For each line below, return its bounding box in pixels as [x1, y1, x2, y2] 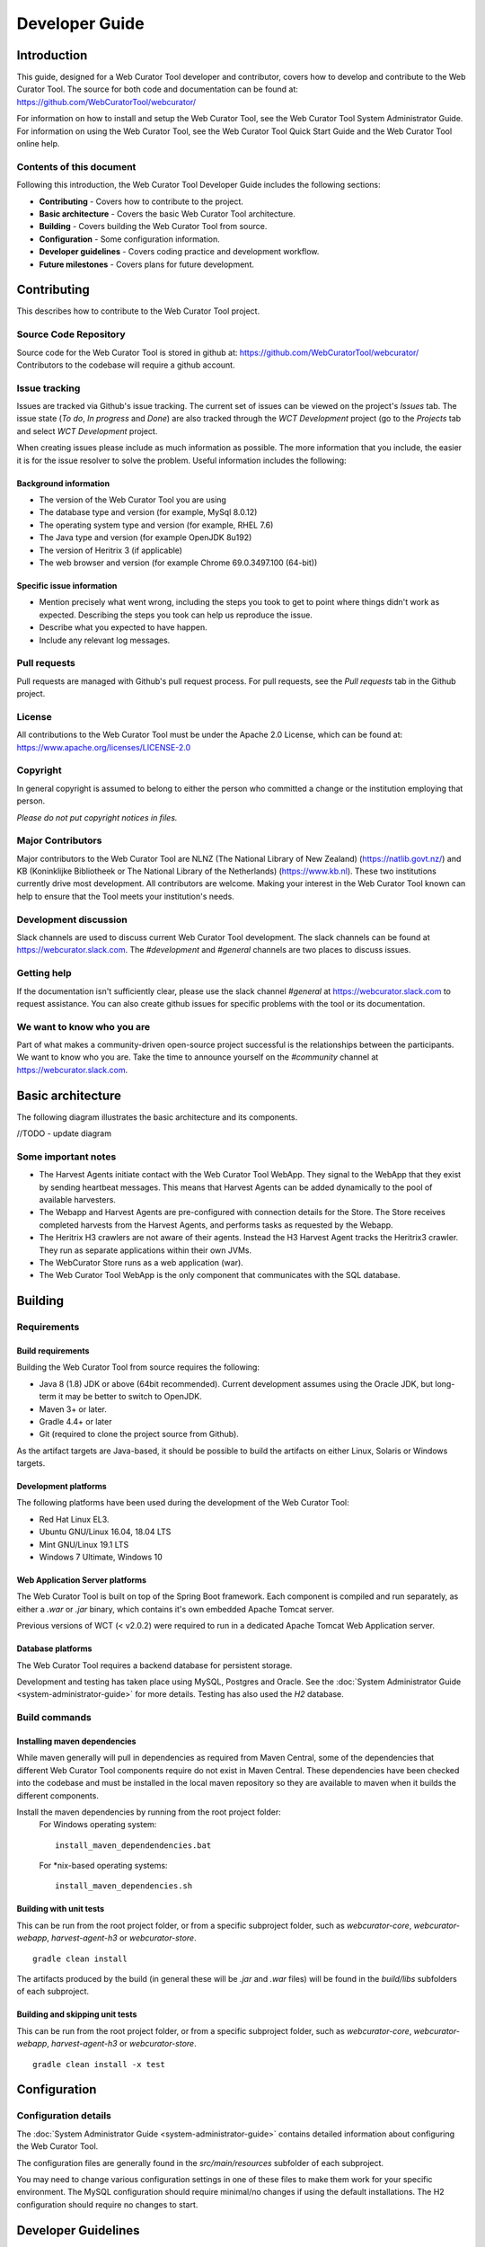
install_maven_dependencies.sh [55, 1881, 193, 1891]
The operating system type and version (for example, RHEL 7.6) [39, 520, 274, 530]
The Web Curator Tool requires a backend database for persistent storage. [16, 1659, 293, 1671]
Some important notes [16, 1150, 117, 1163]
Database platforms [16, 1643, 93, 1654]
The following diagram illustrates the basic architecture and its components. [16, 1111, 298, 1123]
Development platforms [16, 1481, 107, 1492]
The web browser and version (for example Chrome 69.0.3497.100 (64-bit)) [39, 557, 318, 568]
